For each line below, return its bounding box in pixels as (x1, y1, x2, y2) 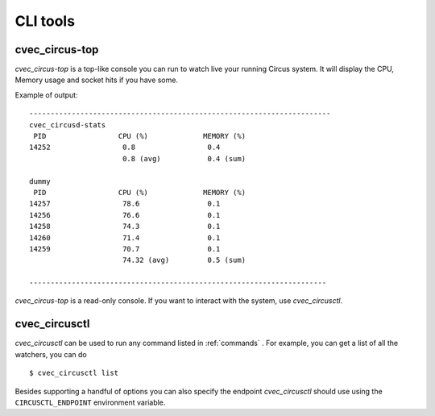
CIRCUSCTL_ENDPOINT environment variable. (14, 397, 166, 407)
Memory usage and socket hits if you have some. (14, 75, 179, 85)
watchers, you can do (14, 349, 88, 359)
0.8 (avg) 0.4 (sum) (122, 154, 246, 163)
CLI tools (14, 12, 76, 30)
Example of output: (14, 89, 78, 100)
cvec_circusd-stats (29, 120, 106, 129)
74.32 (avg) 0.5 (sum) (122, 256, 246, 265)
